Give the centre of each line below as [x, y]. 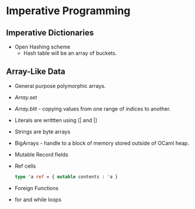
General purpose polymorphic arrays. [60, 86]
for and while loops [38, 200]
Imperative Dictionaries [50, 33]
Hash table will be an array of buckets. [70, 53]
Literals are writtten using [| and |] [56, 120]
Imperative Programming [68, 11]
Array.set [26, 97]
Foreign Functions [37, 188]
